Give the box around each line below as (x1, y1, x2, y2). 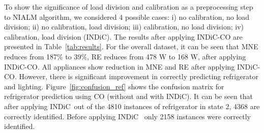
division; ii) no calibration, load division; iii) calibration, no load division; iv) (4, 21, 244, 32)
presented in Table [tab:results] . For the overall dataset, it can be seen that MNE (4, 41, 258, 52)
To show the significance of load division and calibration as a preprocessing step (4, 2, 253, 12)
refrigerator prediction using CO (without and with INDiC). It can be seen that (4, 91, 253, 102)
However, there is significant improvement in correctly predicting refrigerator (19, 71, 258, 82)
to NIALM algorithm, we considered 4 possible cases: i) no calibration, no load (4, 11, 250, 22)
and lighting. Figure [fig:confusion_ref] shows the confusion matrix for (4, 81, 224, 91)
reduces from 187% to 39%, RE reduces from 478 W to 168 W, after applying (4, 51, 246, 61)
